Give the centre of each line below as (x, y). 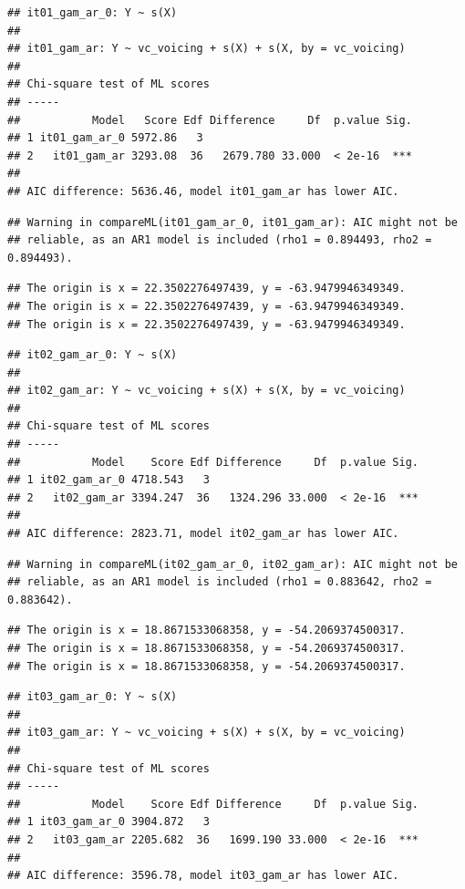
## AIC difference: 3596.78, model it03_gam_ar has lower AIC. (203, 876)
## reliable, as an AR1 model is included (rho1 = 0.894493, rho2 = (220, 240)
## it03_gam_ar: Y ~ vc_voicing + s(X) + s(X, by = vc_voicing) (207, 733)
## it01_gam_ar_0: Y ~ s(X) (93, 13)
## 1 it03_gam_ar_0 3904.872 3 (108, 822)
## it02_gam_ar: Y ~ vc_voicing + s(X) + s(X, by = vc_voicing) (207, 391)
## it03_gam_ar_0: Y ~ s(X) (93, 697)
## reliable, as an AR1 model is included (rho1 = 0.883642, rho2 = (220, 582)
